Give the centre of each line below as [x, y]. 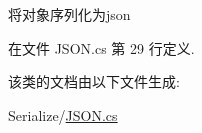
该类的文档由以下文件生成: [94, 81]
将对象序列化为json [69, 14]
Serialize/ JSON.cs [63, 114]
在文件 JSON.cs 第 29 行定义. [101, 47]
